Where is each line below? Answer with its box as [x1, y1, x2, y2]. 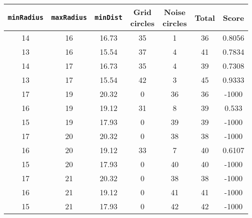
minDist [94, 14, 123, 21]
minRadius [8, 14, 44, 21]
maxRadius [51, 14, 87, 21]
